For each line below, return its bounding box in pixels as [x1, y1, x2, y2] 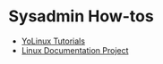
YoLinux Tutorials [21, 36, 86, 46]
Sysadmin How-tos [8, 6, 154, 27]
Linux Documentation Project [21, 44, 129, 55]
